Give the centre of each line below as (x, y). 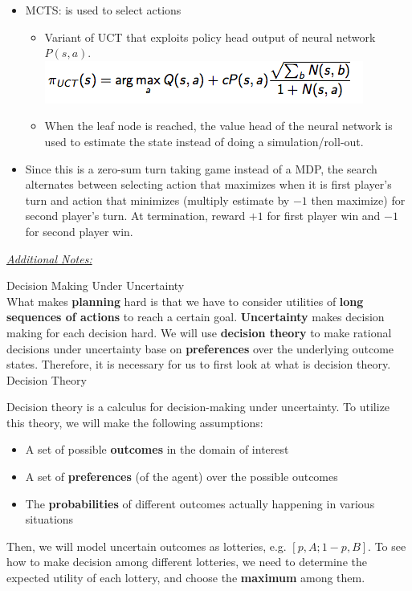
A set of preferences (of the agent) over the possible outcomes (182, 477)
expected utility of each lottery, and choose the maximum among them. (186, 578)
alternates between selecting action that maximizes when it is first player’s (208, 184)
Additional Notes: (49, 258)
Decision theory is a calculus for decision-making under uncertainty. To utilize (198, 407)
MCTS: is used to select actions (103, 10)
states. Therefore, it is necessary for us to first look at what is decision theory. (199, 364)
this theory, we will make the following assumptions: (135, 422)
